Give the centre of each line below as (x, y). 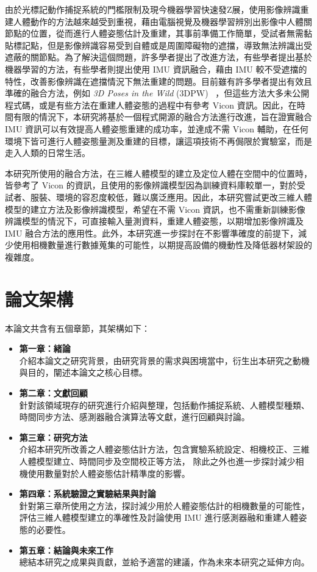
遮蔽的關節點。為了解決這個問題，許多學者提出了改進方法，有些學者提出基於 (158, 57)
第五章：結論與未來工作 (66, 550)
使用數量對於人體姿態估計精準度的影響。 (109, 473)
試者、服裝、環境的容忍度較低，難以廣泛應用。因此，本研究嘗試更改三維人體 (158, 197)
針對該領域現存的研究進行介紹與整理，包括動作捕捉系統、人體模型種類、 (164, 405)
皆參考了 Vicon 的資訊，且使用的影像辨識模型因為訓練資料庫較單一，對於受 (155, 185)
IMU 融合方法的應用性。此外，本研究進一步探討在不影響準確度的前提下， (152, 233)
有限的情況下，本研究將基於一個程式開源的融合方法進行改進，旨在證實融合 (162, 117)
